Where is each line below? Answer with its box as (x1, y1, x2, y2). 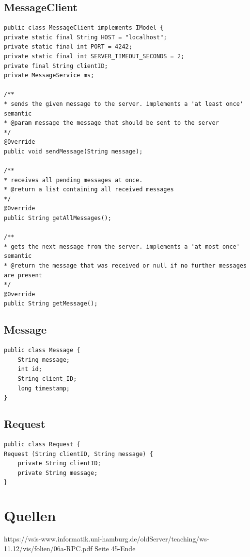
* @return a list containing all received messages (4, 186, 174, 193)
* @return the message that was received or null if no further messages (4, 262, 247, 270)
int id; (17, 366, 42, 373)
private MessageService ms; (4, 72, 94, 79)
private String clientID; (17, 460, 101, 467)
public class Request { (4, 440, 80, 448)
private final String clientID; (4, 62, 108, 69)
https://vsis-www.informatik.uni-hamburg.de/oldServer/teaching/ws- (4, 534, 209, 544)
